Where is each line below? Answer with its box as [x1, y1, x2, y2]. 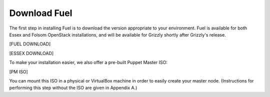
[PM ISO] [9, 68, 28, 74]
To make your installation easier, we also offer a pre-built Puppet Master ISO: [9, 59, 167, 65]
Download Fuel [9, 7, 72, 18]
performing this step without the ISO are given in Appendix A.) [9, 85, 137, 91]
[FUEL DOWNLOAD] [9, 41, 51, 47]
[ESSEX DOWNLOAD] [9, 50, 54, 56]
